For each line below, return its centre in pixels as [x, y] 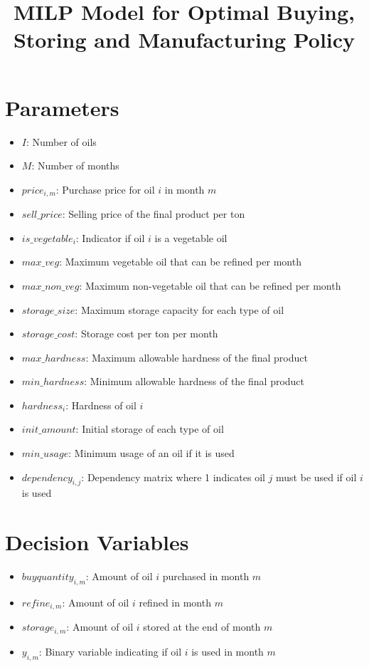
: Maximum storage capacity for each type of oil [180, 309]
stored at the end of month [202, 627]
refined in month [175, 602]
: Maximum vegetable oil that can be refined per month [180, 262]
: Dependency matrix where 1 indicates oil [173, 477]
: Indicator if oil [110, 237]
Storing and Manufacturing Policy [184, 40]
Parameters [62, 107]
